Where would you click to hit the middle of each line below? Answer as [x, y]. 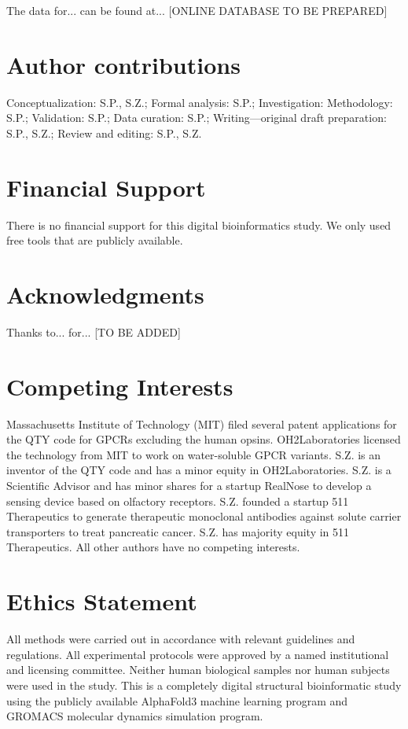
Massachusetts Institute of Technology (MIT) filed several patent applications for [202, 423]
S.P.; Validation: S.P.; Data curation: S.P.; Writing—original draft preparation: [197, 118]
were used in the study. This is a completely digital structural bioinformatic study [204, 685]
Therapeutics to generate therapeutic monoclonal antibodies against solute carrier [204, 516]
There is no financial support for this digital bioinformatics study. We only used [199, 225]
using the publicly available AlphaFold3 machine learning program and [177, 700]
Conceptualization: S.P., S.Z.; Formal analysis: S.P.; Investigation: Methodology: [200, 102]
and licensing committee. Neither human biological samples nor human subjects [198, 670]
